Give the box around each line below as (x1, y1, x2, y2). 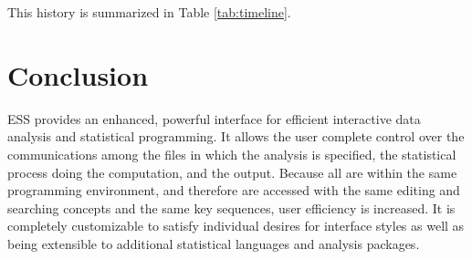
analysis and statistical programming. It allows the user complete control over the (7, 127, 465, 146)
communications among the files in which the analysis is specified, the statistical (7, 144, 456, 163)
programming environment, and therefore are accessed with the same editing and (7, 181, 460, 200)
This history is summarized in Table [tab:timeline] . (7, 3, 291, 21)
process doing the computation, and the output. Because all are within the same (7, 162, 457, 181)
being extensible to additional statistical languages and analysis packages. (7, 233, 420, 253)
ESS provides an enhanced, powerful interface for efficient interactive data (7, 109, 421, 128)
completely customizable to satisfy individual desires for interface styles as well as (7, 216, 465, 235)
